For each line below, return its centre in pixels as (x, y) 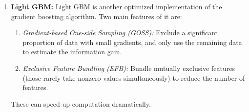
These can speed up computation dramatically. (81, 103)
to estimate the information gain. (72, 52)
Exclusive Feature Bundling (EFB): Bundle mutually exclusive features (129, 68)
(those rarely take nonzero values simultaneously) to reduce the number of (134, 78)
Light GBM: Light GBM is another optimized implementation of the (116, 6)
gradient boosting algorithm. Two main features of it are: (96, 16)
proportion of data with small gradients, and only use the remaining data (132, 42)
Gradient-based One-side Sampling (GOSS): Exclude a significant (120, 33)
